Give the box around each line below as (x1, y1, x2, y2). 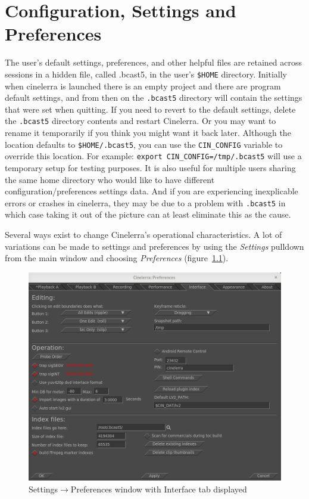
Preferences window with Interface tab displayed (70, 482, 247, 495)
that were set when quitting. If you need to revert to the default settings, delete (5, 103, 296, 115)
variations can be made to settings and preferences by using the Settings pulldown (5, 240, 304, 252)
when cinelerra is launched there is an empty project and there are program (5, 79, 281, 92)
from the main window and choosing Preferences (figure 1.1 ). (5, 252, 229, 264)
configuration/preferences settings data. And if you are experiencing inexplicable (5, 185, 298, 197)
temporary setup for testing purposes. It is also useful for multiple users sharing (5, 161, 296, 173)
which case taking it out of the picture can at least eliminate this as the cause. (5, 208, 291, 221)
